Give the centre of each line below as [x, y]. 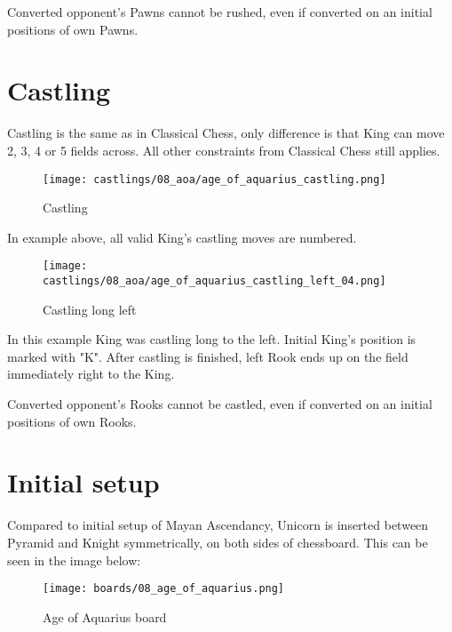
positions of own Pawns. [73, 29]
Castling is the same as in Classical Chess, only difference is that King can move [226, 133]
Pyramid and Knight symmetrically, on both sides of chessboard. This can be [218, 542]
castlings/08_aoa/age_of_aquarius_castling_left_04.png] [214, 281]
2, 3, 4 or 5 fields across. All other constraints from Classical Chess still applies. [224, 150]
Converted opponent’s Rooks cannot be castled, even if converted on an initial [220, 404]
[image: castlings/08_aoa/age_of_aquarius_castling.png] [214, 179]
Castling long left [90, 309]
